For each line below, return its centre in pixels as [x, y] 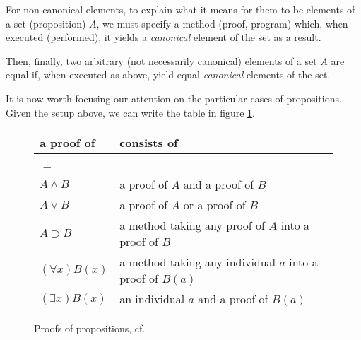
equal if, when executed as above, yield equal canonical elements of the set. [168, 75]
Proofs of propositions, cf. [90, 328]
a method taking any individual [198, 262]
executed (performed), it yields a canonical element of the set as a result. [164, 37]
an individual [152, 299]
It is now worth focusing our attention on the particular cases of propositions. [174, 98]
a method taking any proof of [192, 225]
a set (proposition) [46, 23]
